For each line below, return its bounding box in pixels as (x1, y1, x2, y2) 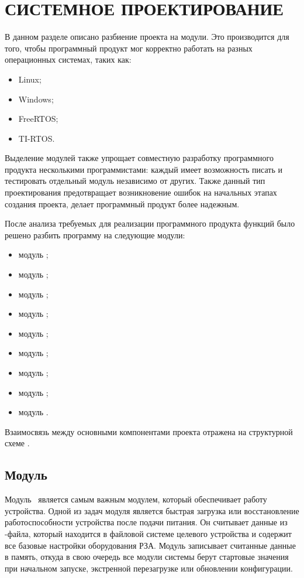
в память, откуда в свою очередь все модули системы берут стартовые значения (5, 550, 289, 563)
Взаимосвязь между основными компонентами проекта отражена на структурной (5, 425, 293, 437)
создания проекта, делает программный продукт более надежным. (5, 197, 240, 210)
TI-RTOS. (18, 132, 55, 144)
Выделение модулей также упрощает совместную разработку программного (5, 152, 274, 164)
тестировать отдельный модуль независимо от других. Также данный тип (5, 175, 265, 187)
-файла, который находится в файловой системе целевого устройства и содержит (5, 527, 292, 539)
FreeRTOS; (18, 112, 58, 125)
